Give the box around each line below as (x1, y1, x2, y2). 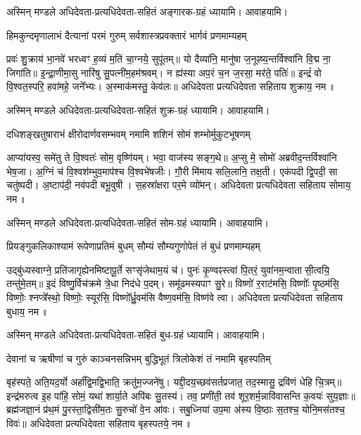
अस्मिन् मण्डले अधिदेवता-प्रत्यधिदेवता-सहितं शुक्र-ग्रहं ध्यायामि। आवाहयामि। (6, 102, 270, 117)
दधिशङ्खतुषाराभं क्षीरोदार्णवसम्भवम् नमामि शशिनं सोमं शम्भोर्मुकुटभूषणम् (6, 126, 251, 141)
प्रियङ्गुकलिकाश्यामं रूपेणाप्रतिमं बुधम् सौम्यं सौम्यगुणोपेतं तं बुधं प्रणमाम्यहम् (6, 239, 260, 253)
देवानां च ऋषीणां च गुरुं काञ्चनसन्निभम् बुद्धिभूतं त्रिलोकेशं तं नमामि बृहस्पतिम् (6, 351, 271, 365)
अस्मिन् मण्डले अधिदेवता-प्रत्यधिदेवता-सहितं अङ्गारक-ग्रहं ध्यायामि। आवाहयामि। (6, 4, 288, 18)
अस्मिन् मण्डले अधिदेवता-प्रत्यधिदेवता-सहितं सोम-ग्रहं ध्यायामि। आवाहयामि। (6, 215, 269, 229)
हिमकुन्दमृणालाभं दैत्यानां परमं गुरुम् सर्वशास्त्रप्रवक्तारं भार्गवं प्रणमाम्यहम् (6, 27, 247, 42)
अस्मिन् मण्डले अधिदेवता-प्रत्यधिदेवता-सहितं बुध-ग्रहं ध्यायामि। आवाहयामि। (6, 327, 266, 342)
